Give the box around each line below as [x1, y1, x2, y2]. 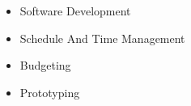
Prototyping [19, 83, 80, 100]
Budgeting [19, 57, 71, 74]
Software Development [19, 2, 131, 19]
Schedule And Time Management [19, 29, 185, 46]
